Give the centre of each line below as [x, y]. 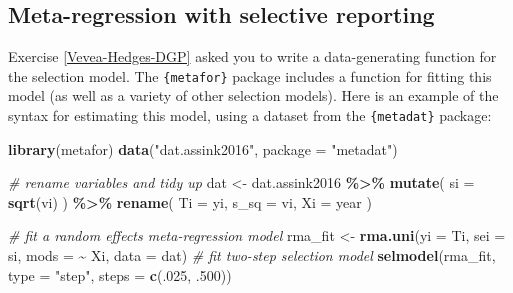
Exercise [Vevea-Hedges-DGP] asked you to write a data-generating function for [252, 56]
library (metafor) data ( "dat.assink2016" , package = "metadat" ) [203, 148]
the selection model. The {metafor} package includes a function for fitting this [250, 75]
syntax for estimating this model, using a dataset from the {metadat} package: [250, 115]
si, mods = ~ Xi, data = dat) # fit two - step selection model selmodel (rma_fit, [252, 255]
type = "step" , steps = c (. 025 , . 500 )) [120, 274]
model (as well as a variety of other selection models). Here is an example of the [253, 95]
